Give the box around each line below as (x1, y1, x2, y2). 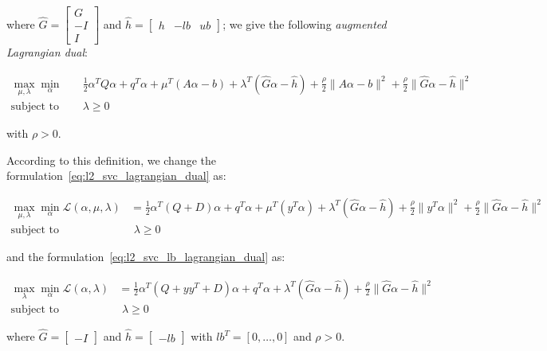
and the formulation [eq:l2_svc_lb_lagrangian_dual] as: (6, 248, 285, 265)
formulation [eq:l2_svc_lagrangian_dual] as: (6, 167, 226, 184)
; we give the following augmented (222, 15, 387, 32)
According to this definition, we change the (6, 151, 217, 168)
